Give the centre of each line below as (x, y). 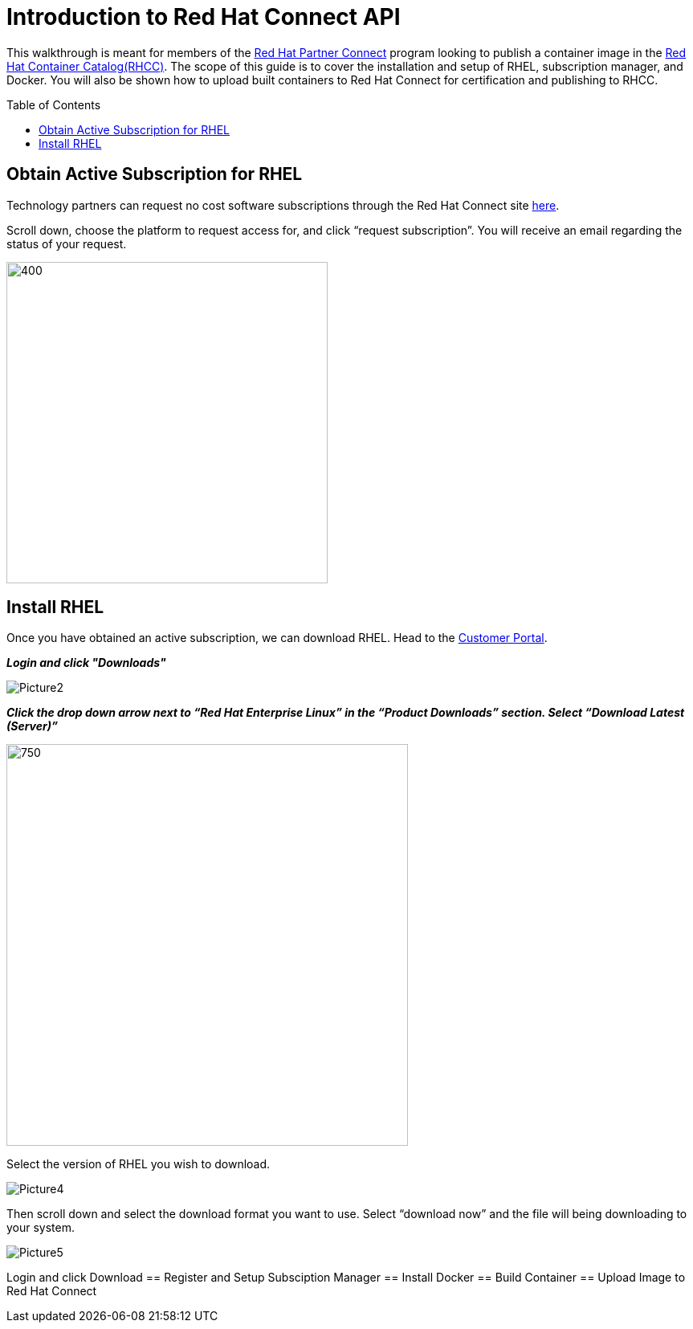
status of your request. (67, 243)
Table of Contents (54, 104)
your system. (41, 1228)
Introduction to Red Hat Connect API (204, 17)
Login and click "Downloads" (86, 663)
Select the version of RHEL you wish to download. (139, 1164)
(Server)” (32, 726)
